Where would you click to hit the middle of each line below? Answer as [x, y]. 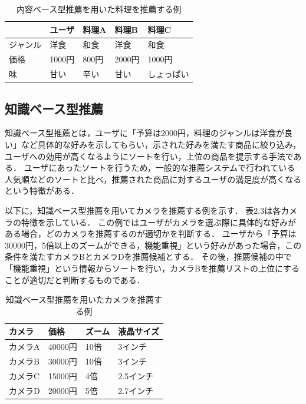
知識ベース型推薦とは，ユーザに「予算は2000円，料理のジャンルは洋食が [145, 133]
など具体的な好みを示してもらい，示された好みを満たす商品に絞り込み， [161, 145]
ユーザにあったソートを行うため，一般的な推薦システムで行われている [159, 168]
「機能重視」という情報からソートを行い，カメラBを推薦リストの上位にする [152, 268]
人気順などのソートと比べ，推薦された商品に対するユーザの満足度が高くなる [153, 179]
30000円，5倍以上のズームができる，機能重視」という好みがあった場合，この [153, 245]
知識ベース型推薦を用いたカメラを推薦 [80, 299]
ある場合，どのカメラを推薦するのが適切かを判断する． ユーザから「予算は [151, 234]
